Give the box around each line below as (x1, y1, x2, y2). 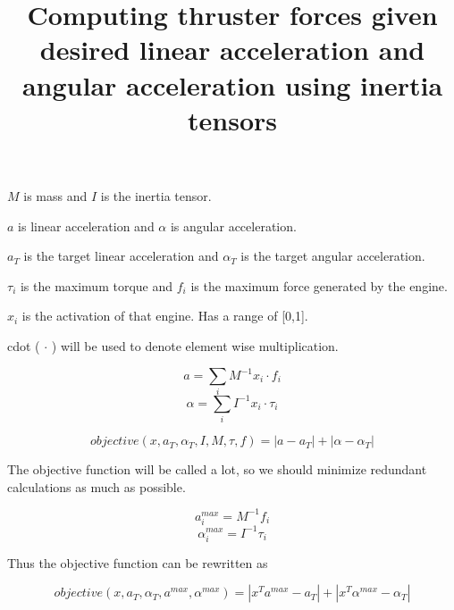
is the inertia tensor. (100, 186, 212, 205)
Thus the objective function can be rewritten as (7, 553, 268, 572)
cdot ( (7, 336, 40, 355)
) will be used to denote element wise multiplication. (51, 336, 339, 355)
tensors (188, 101, 277, 138)
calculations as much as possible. (7, 477, 186, 496)
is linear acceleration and (18, 216, 155, 235)
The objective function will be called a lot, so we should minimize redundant (7, 460, 427, 479)
